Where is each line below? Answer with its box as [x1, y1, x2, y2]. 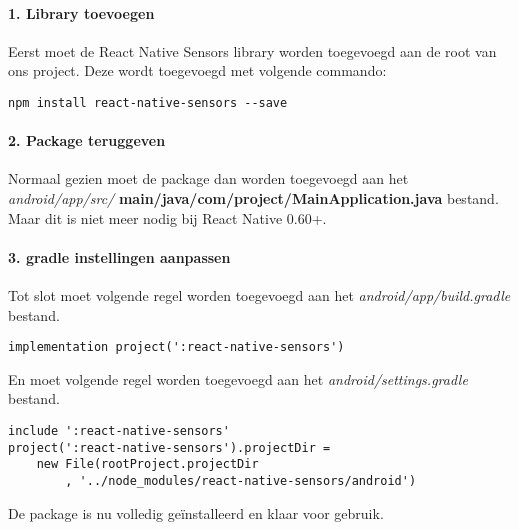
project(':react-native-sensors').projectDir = [8, 440, 331, 455]
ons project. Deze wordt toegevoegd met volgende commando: [8, 60, 387, 81]
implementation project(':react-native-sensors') [8, 340, 345, 355]
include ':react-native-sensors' [8, 424, 230, 439]
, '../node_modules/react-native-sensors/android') [65, 474, 417, 489]
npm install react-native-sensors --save [8, 95, 288, 110]
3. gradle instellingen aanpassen [8, 246, 231, 267]
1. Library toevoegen [8, 2, 155, 23]
